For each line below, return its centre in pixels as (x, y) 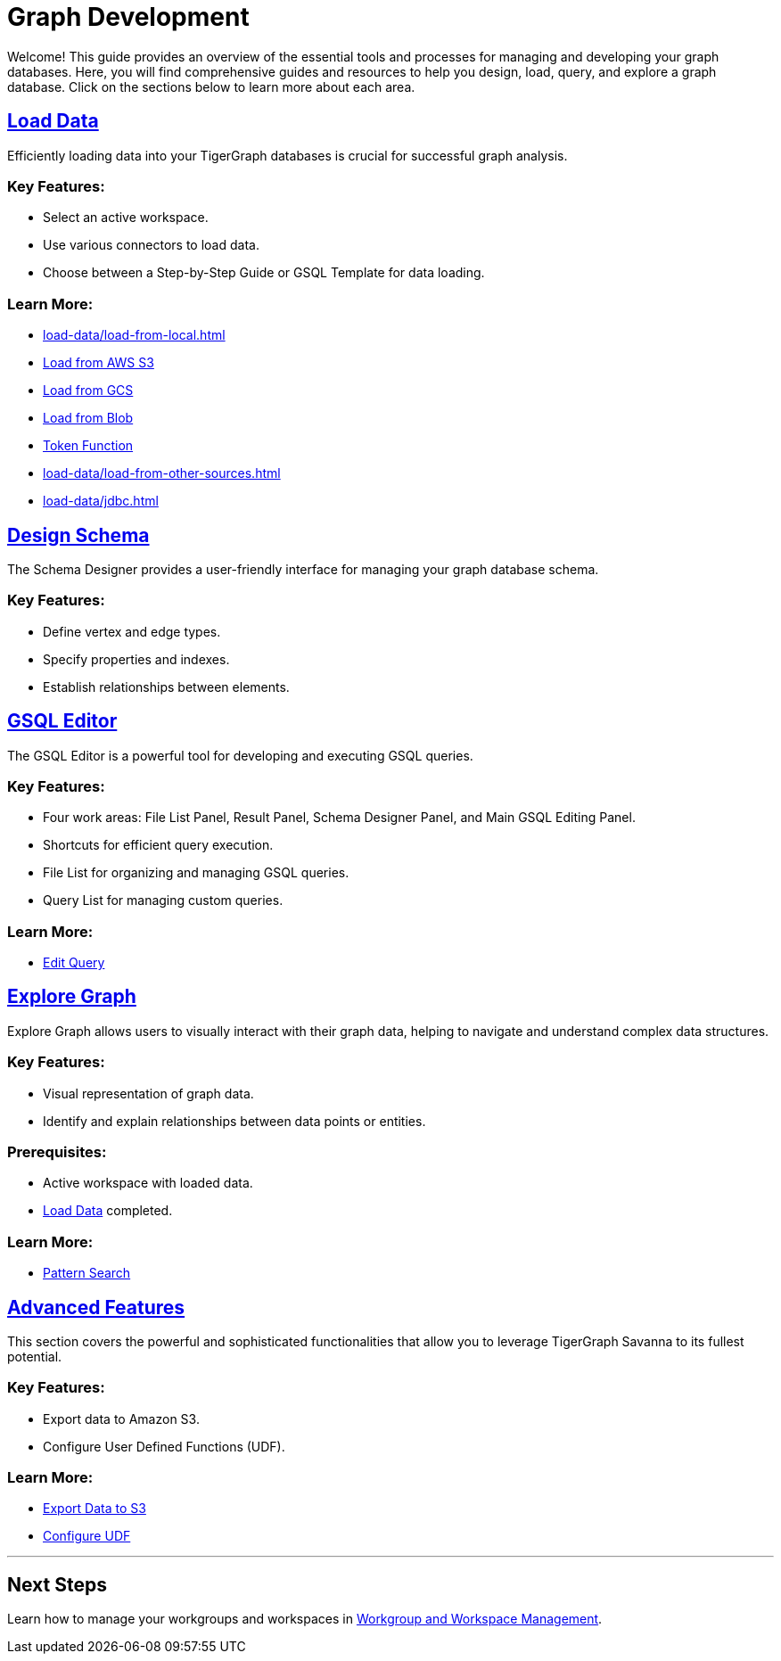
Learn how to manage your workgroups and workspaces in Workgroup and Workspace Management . (305, 1619)
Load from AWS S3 (99, 363)
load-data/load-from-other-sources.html (162, 473)
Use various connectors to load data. (151, 245)
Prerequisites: (57, 1152)
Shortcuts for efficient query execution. (158, 845)
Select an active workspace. (126, 218)
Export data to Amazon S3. (121, 1418)
